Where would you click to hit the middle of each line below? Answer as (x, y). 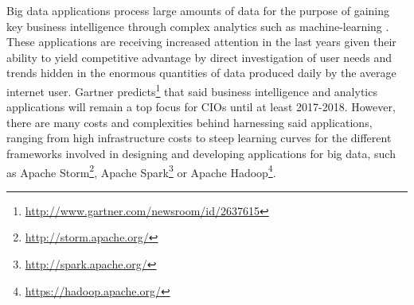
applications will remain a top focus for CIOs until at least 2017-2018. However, (201, 107)
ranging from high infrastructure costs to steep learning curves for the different (199, 138)
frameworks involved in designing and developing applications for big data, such (201, 153)
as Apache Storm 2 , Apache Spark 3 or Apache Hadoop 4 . (141, 171)
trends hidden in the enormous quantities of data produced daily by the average (201, 73)
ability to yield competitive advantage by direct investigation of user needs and (199, 57)
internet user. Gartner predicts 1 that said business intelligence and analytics (192, 90)
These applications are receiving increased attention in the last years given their (201, 42)
